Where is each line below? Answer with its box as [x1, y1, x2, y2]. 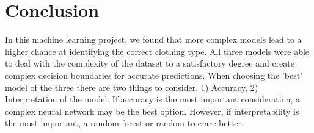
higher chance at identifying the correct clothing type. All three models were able [5, 45, 310, 57]
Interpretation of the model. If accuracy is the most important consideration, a [5, 93, 301, 106]
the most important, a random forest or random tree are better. [5, 117, 244, 129]
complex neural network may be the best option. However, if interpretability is [5, 104, 299, 117]
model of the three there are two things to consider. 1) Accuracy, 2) [5, 81, 258, 93]
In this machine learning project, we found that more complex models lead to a [5, 33, 302, 46]
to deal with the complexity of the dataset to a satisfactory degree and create [5, 57, 294, 70]
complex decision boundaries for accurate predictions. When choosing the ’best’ [5, 68, 303, 81]
